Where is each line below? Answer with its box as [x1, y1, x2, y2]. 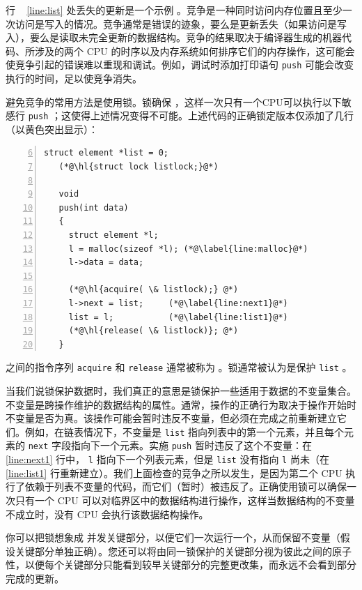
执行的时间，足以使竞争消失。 [6, 71, 142, 86]
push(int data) [58, 202, 129, 213]
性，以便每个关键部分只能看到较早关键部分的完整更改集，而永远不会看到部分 [6, 557, 356, 572]
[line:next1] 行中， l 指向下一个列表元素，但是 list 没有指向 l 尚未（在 [6, 452, 329, 467]
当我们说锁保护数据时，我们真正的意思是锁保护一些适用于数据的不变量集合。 [6, 384, 356, 398]
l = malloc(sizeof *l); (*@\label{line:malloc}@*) [68, 243, 308, 254]
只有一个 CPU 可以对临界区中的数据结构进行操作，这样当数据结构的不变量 [15, 492, 355, 507]
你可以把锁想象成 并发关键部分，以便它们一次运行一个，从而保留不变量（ [6, 530, 340, 545]
